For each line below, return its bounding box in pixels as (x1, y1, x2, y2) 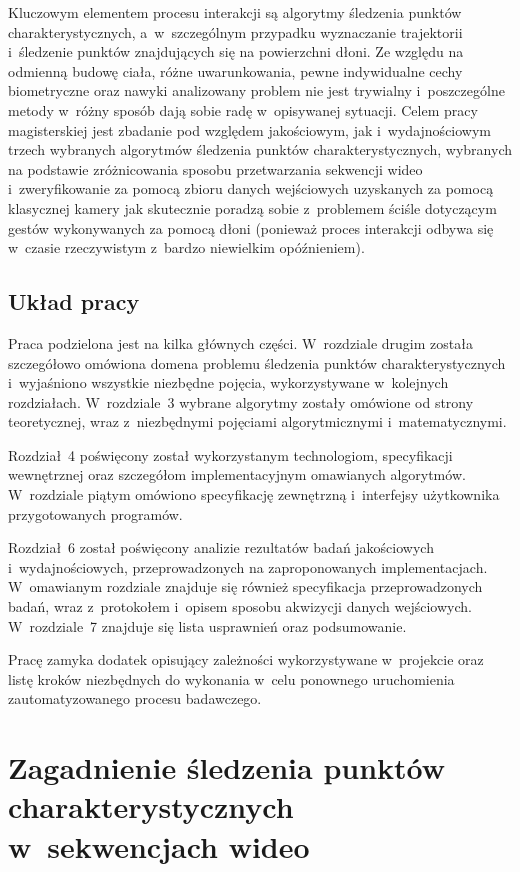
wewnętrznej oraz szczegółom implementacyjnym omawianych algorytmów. (8, 464, 466, 485)
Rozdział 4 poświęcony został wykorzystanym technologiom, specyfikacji (8, 444, 453, 465)
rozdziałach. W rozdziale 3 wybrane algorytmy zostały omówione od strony (8, 391, 474, 412)
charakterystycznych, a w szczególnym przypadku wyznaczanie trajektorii (8, 21, 463, 42)
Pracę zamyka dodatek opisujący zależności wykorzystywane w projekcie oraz (8, 649, 484, 670)
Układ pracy (8, 286, 140, 317)
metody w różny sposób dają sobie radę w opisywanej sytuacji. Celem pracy (8, 99, 478, 120)
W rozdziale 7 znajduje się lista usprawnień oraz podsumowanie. (8, 615, 407, 636)
